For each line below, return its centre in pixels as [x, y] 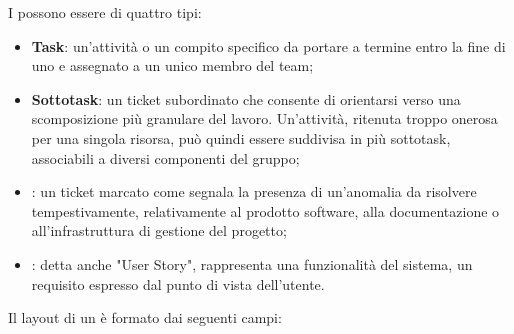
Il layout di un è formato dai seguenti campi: [145, 317]
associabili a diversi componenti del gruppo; [165, 157]
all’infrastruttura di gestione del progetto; [159, 230]
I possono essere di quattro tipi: [105, 12]
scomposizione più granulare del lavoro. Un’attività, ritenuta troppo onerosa [264, 118]
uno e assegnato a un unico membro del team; [172, 65]
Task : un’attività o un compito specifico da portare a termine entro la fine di [268, 45]
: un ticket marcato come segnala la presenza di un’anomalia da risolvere [254, 191]
